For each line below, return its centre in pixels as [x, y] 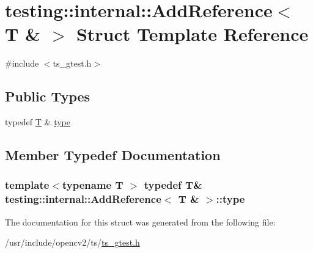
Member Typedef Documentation [113, 155]
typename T [93, 185]
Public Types [48, 96]
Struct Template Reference [192, 34]
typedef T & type [38, 122]
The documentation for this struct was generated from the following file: [140, 222]
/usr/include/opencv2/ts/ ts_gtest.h [72, 242]
